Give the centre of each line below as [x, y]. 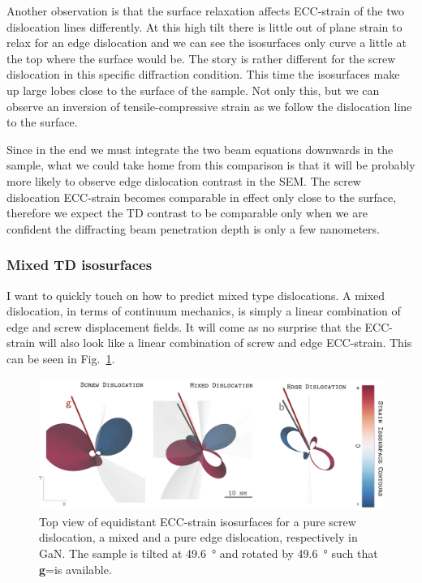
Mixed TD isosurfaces [80, 265]
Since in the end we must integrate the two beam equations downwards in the [200, 149]
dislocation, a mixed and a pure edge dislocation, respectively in [198, 537]
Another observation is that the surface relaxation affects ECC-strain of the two [205, 11]
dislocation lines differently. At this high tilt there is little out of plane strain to [205, 26]
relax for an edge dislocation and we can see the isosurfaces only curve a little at [207, 43]
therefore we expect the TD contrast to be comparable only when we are [187, 213]
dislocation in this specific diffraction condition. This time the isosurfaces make [203, 74]
